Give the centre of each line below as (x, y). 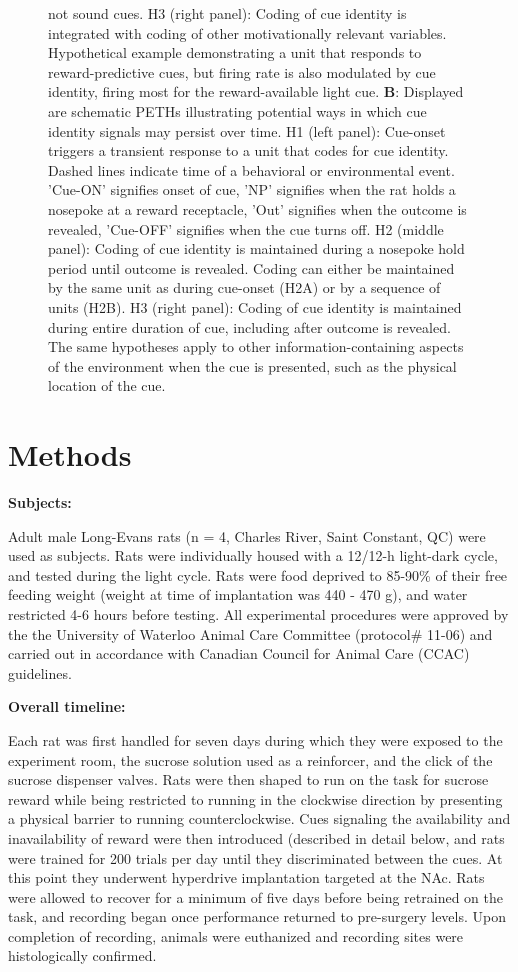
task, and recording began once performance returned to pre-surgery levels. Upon (257, 916)
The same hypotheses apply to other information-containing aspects (256, 346)
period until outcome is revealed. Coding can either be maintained (251, 267)
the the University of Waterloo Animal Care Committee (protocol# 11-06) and (250, 633)
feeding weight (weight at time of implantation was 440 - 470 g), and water (238, 594)
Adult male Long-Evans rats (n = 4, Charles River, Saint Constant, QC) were (247, 535)
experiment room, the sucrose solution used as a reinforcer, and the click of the (250, 759)
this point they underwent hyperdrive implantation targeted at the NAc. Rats (246, 877)
